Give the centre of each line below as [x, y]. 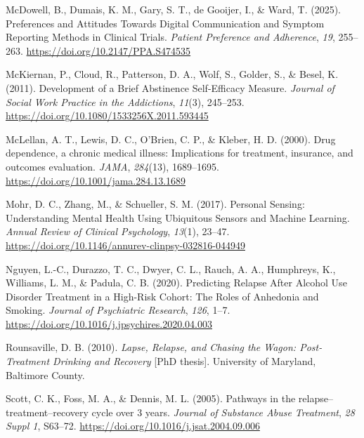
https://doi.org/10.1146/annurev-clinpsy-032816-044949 [125, 245]
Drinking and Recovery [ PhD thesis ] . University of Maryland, [184, 361]
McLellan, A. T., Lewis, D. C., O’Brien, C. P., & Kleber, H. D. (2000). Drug [171, 139]
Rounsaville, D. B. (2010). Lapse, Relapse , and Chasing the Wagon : [151, 347]
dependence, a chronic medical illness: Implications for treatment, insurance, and [180, 153]
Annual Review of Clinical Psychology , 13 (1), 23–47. [118, 231]
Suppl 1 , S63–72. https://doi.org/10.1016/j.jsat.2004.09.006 [133, 426]
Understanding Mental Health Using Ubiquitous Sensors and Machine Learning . [178, 217]
